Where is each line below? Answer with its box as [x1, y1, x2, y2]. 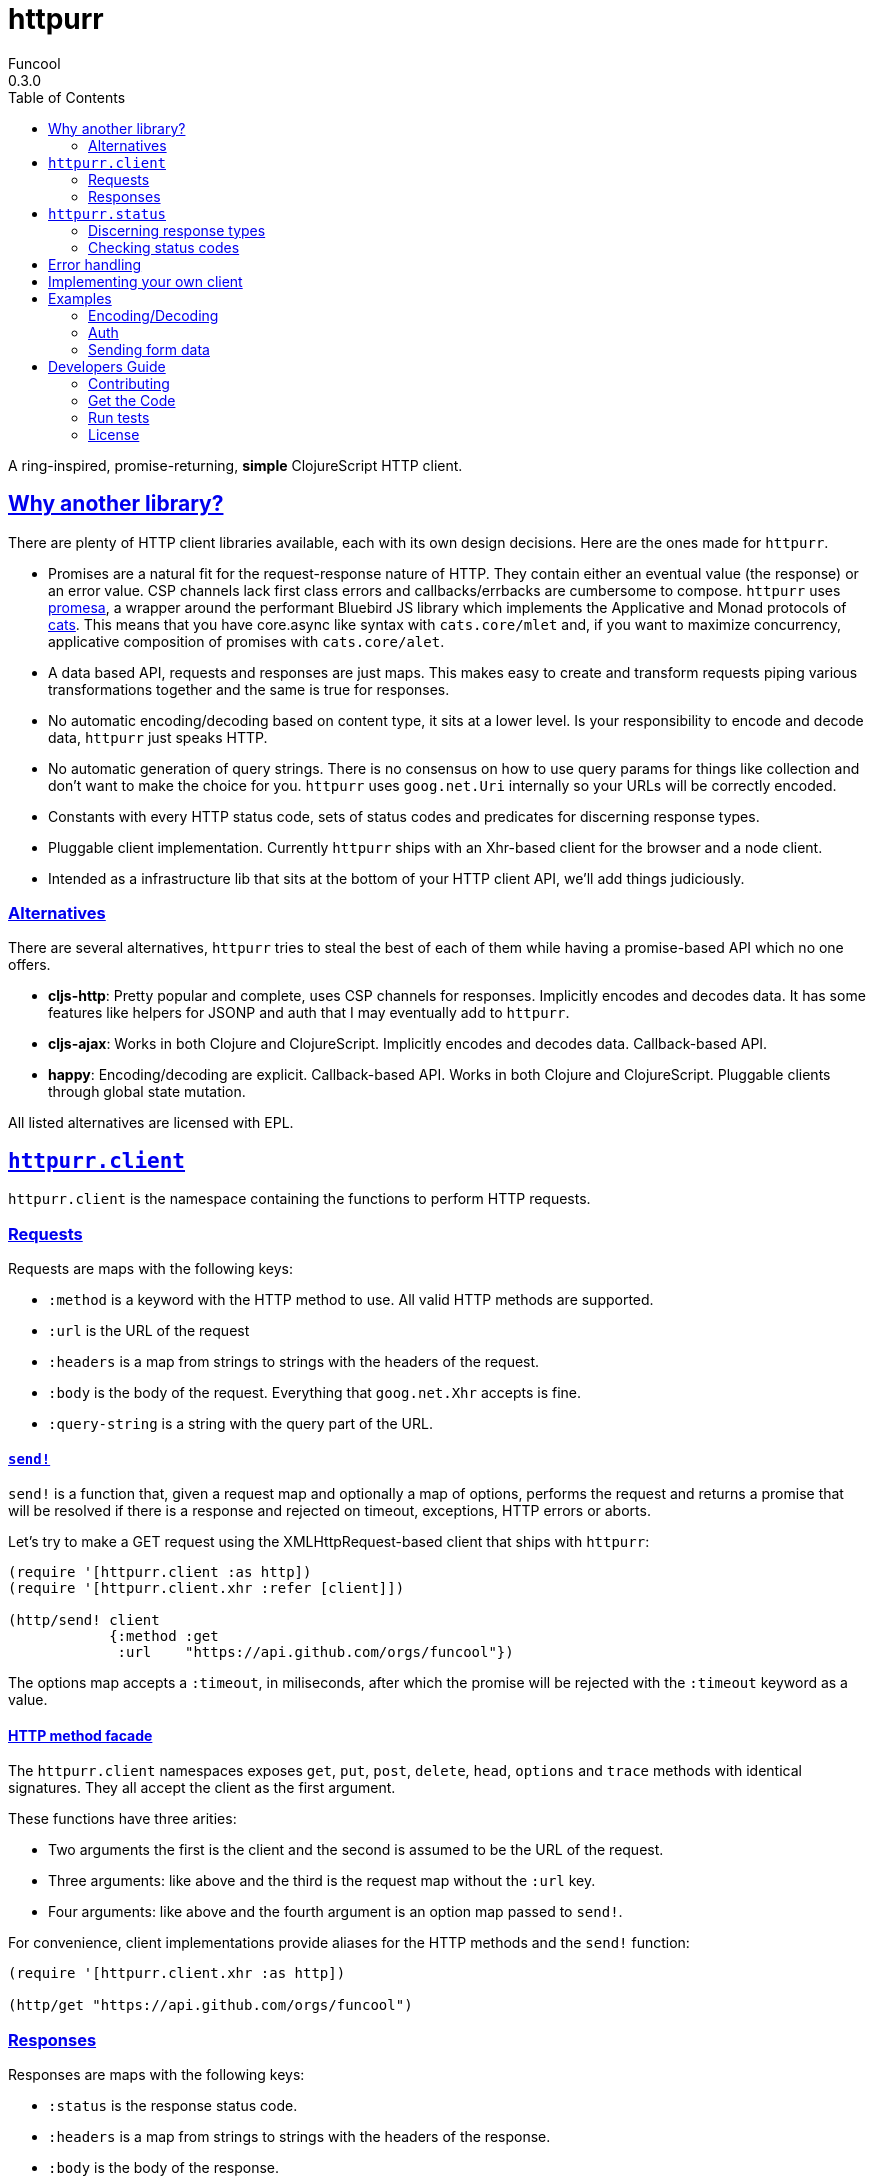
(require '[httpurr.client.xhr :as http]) [8, 1965, 346, 1982]
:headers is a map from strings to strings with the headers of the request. [48, 1352, 540, 1370]
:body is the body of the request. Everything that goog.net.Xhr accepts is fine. [48, 1383, 582, 1401]
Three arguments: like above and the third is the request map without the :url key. [48, 1872, 596, 1890]
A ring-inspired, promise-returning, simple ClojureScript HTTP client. [8, 456, 463, 474]
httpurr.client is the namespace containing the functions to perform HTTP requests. [8, 1190, 591, 1208]
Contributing [88, 374, 170, 392]
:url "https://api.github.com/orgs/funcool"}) [117, 1644, 514, 1661]
